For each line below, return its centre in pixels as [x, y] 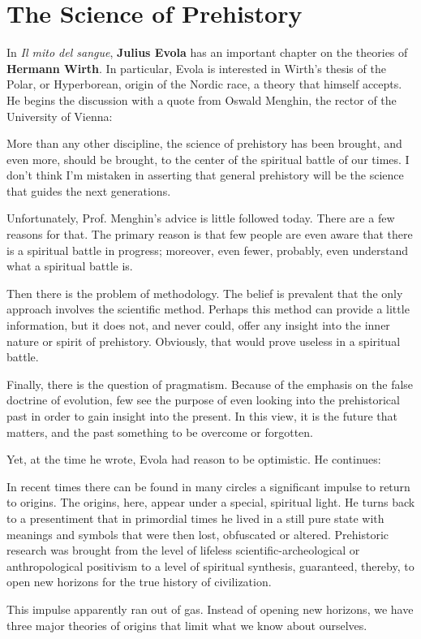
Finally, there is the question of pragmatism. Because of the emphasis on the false [210, 384]
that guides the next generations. [89, 190]
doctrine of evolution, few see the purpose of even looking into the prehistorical [203, 400]
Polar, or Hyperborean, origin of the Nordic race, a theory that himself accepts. [204, 84]
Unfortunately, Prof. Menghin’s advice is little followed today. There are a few [201, 218]
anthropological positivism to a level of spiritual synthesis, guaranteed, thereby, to [210, 566]
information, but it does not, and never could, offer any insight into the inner [198, 325]
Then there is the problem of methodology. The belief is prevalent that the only [205, 293]
